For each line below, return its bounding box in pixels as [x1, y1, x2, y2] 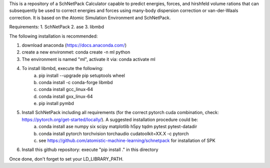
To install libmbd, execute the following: [21, 65, 103, 71]
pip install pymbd [38, 100, 74, 106]
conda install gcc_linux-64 [38, 86, 93, 92]
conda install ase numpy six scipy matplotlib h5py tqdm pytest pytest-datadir [38, 123, 197, 129]
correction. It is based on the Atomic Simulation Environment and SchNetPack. [9, 14, 171, 20]
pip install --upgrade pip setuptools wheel [38, 72, 125, 78]
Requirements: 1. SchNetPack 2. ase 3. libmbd [9, 24, 104, 30]
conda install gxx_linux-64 [38, 93, 93, 99]
